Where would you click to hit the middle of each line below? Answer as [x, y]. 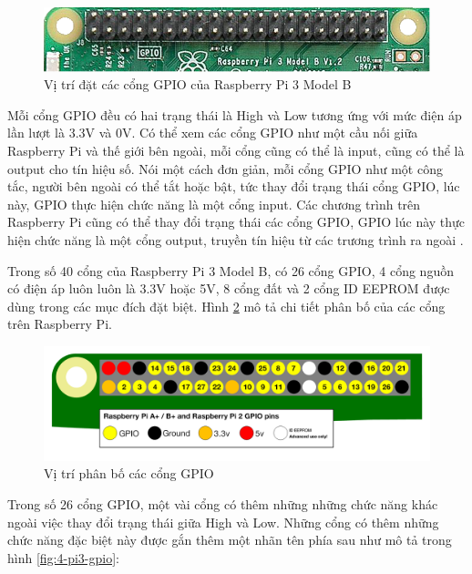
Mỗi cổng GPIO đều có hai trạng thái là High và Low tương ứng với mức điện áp [235, 114]
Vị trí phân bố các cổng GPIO [129, 473]
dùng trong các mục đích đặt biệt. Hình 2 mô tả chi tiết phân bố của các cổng [226, 306]
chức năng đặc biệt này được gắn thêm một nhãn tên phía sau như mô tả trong [230, 540]
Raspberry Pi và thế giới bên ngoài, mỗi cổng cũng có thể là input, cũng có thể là [236, 151]
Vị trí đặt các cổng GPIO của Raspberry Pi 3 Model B [198, 84]
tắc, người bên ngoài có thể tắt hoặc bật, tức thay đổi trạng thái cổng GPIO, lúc [234, 186]
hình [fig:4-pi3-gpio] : [63, 557]
